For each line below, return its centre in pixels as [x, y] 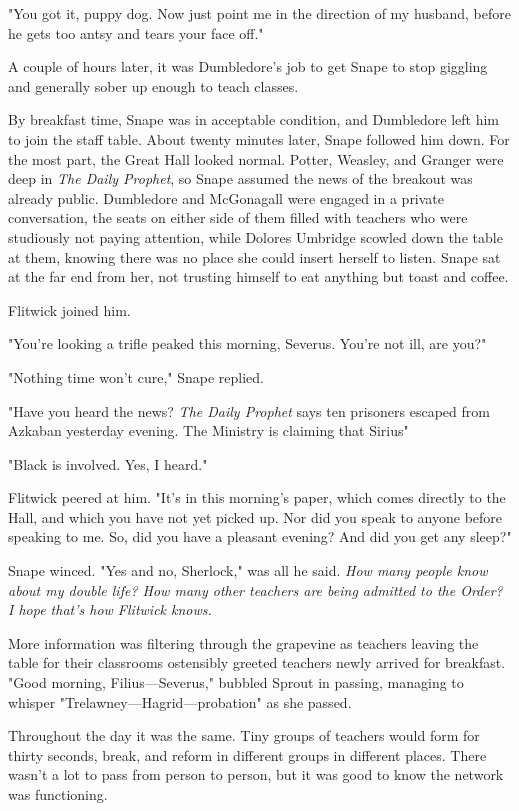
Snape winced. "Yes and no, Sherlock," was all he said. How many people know [248, 570]
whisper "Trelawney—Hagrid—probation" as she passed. [180, 701]
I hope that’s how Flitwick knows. [110, 609]
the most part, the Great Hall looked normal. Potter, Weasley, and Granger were [256, 158]
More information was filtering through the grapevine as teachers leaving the [243, 642]
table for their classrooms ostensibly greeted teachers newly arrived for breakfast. [257, 662]
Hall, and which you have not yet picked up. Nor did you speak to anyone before [255, 516]
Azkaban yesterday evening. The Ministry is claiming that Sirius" [208, 430]
